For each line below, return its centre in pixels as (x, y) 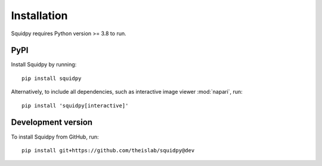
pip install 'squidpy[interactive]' (75, 105)
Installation (39, 16)
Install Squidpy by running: (44, 64)
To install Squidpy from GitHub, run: (55, 137)
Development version (52, 122)
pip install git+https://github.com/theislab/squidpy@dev (108, 150)
